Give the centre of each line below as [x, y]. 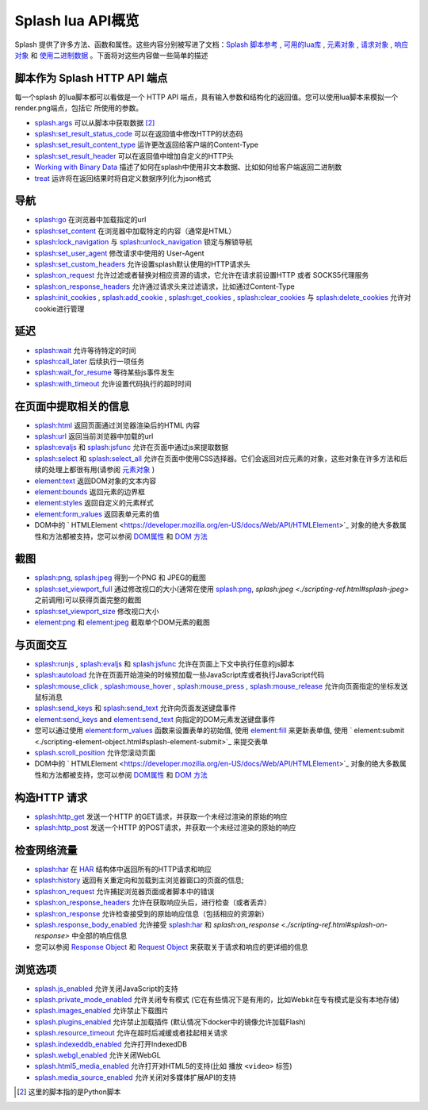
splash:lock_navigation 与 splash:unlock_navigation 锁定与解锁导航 [143, 242]
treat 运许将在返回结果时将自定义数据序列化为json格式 [123, 178]
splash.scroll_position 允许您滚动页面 [95, 753]
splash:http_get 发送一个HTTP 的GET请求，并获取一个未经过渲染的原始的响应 [161, 816]
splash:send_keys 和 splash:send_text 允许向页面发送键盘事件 [136, 708]
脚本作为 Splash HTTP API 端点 [91, 78]
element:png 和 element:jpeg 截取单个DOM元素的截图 [122, 622]
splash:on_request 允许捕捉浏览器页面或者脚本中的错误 [124, 891]
